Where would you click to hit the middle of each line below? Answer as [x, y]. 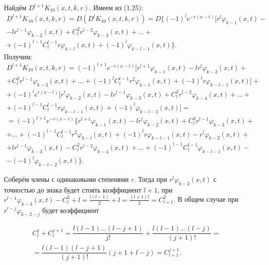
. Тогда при [151, 179]
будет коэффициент [71, 210]
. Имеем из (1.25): [116, 7]
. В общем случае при [206, 199]
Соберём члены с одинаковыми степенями [66, 179]
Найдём [15, 7]
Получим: [18, 56]
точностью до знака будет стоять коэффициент [73, 189]
